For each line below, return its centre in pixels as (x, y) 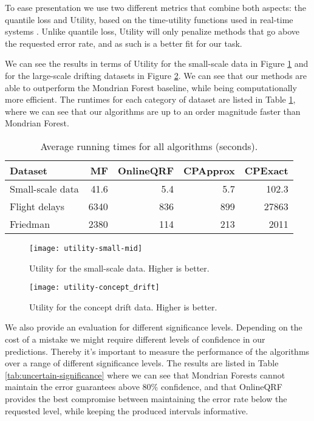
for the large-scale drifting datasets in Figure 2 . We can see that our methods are (156, 75)
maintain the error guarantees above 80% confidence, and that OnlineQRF (144, 387)
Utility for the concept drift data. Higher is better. (123, 306)
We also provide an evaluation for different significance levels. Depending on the (154, 327)
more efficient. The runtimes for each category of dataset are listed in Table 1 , (150, 99)
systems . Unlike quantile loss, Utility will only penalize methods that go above (152, 31)
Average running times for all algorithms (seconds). (149, 146)
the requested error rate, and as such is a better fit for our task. (124, 43)
